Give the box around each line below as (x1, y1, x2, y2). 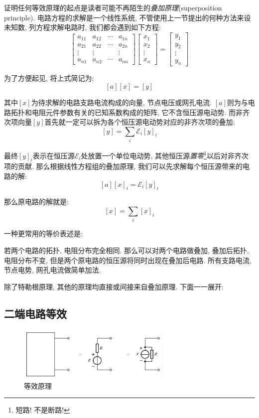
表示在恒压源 (32, 150, 75, 160)
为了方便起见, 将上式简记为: (4, 73, 94, 83)
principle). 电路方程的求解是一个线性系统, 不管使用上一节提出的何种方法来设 (4, 12, 251, 22)
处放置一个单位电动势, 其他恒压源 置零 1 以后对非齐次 (81, 149, 249, 160)
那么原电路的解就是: (4, 196, 69, 207)
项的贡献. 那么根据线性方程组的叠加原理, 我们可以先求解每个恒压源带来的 (4, 161, 243, 171)
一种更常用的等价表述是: (4, 228, 83, 239)
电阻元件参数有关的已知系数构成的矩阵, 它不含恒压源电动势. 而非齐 (31, 107, 250, 117)
